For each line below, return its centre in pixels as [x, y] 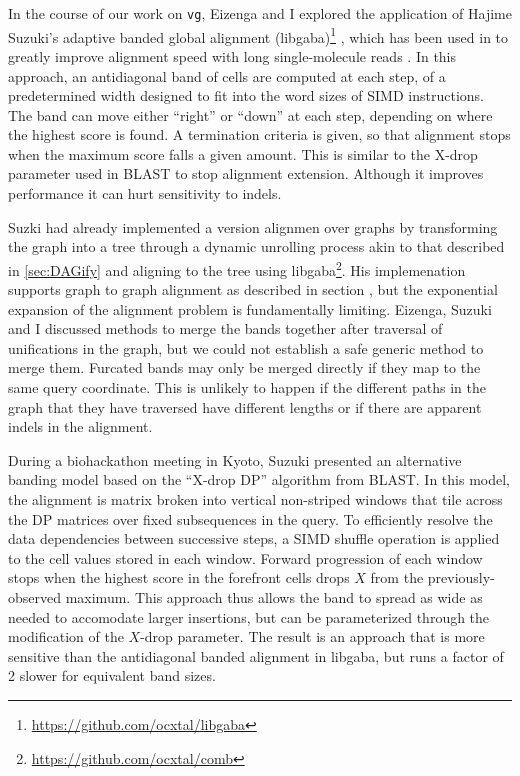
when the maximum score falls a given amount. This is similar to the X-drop [243, 153]
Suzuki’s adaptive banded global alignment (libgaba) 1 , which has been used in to [258, 35]
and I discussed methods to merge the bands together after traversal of [225, 328]
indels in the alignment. [80, 426]
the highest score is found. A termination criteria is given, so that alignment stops [259, 134]
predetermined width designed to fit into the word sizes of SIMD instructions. [246, 95]
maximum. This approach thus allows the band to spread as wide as [274, 597]
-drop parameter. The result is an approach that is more [312, 636]
